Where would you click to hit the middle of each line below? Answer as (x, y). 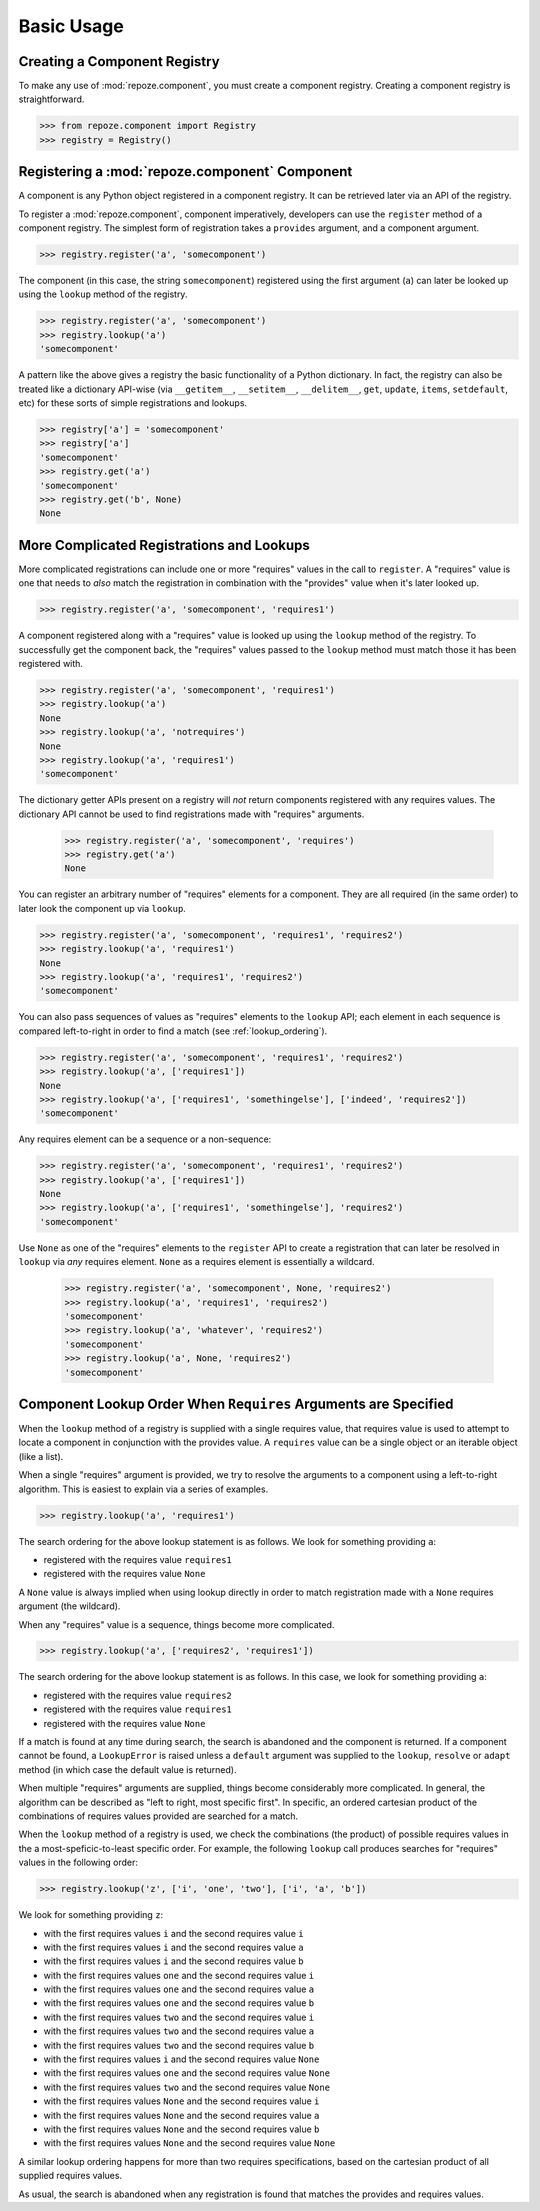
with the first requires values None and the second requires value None (189, 2143)
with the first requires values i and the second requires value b (173, 1961)
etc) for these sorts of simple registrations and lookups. (133, 403)
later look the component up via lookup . (102, 908)
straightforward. (51, 99)
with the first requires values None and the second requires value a (181, 2115)
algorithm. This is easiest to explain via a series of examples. (143, 1489)
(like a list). (41, 1456)
